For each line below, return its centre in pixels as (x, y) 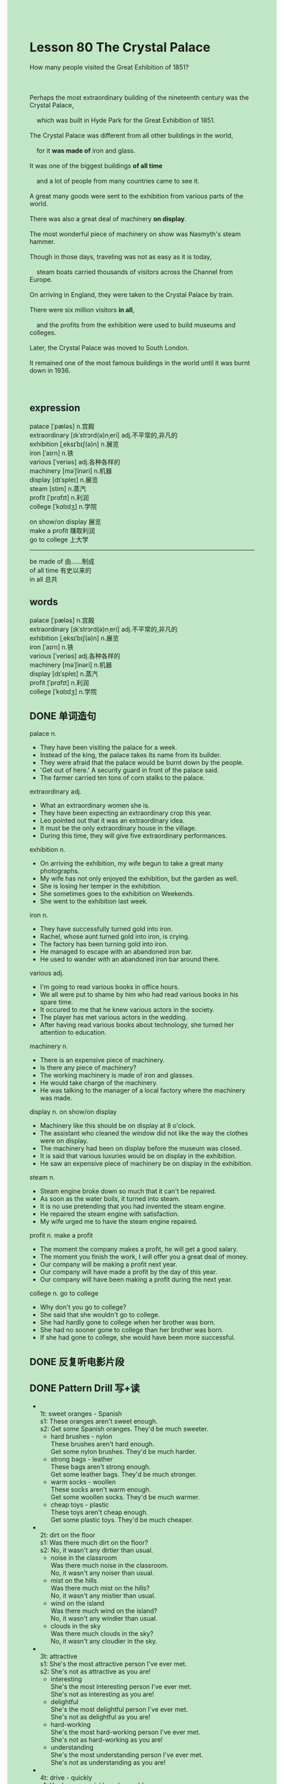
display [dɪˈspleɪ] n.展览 (64, 480)
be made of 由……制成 (62, 561)
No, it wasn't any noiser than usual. (102, 1573)
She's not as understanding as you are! (108, 1762)
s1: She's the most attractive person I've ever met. (113, 1663)
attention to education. (73, 1033)
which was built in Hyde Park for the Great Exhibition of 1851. (126, 120)
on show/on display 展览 (66, 522)
